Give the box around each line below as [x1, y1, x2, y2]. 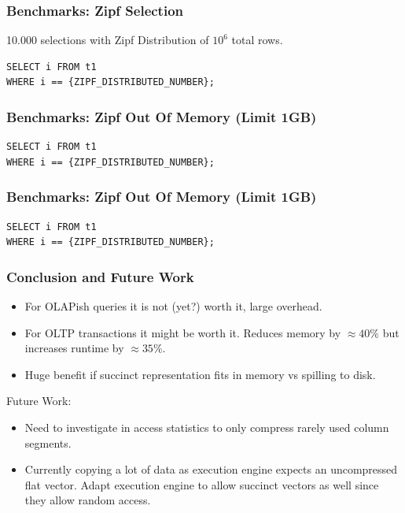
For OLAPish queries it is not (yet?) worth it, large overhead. [24, 298, 322, 314]
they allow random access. [24, 492, 151, 508]
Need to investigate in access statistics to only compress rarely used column [24, 419, 389, 435]
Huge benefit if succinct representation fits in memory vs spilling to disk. [24, 366, 376, 382]
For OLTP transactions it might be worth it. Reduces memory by [24, 324, 341, 340]
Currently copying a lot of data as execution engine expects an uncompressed [24, 461, 398, 478]
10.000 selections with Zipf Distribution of [6, 32, 209, 48]
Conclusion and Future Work [6, 266, 194, 286]
